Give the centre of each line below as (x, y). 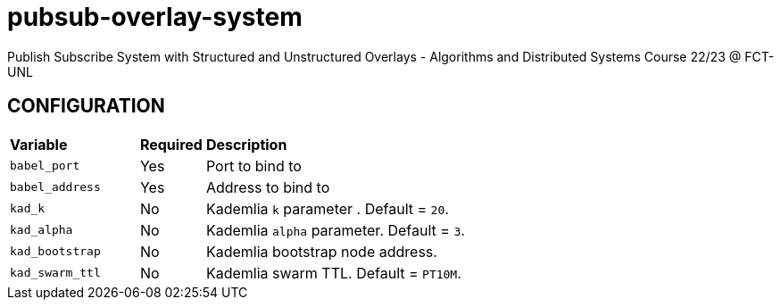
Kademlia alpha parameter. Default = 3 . (335, 230)
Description (246, 144)
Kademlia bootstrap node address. (321, 251)
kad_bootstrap (55, 252)
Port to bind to (253, 166)
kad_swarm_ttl (55, 273)
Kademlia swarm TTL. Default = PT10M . (333, 273)
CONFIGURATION (86, 106)
